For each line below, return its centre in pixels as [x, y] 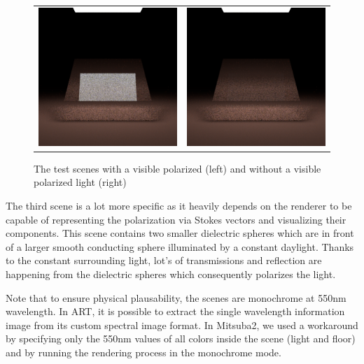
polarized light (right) [80, 182]
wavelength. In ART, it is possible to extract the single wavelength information [175, 311]
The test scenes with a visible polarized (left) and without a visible [177, 168]
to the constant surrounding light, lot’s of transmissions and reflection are [164, 260]
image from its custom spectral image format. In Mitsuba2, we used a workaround [182, 325]
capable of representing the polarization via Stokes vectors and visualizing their [176, 219]
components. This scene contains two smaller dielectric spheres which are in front [180, 233]
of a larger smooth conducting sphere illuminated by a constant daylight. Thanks [180, 246]
